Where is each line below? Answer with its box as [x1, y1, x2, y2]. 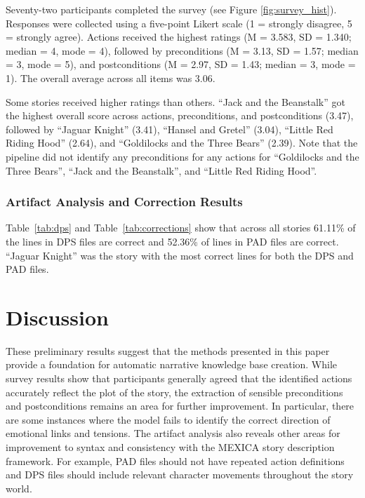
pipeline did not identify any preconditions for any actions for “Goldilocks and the [6, 149, 359, 163]
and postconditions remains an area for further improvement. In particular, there [6, 398, 354, 413]
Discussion [6, 302, 109, 331]
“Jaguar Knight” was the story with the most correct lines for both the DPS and [6, 248, 354, 262]
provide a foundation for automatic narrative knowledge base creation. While [6, 357, 338, 372]
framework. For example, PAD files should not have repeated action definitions [6, 453, 345, 468]
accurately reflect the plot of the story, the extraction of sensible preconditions [6, 384, 343, 399]
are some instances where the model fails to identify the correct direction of [6, 412, 331, 426]
